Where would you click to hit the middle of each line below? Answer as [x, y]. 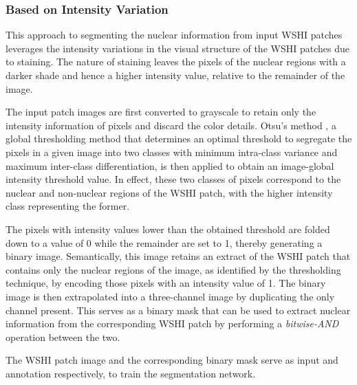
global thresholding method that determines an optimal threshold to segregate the [179, 139]
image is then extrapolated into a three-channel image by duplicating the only [170, 296]
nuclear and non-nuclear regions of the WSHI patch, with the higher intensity [169, 192]
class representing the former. [68, 206]
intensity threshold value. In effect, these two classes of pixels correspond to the [173, 179]
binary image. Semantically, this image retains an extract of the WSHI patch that [178, 256]
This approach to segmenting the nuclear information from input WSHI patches [174, 35]
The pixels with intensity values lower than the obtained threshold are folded [168, 229]
